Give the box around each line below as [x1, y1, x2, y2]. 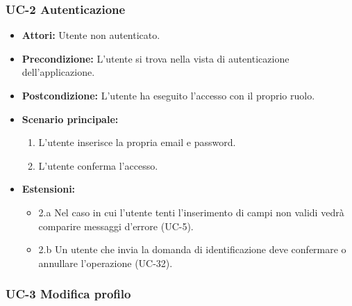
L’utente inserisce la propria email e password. [38, 135, 236, 150]
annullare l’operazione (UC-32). [38, 255, 173, 270]
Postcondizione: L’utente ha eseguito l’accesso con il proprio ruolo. [22, 88, 315, 102]
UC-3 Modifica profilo [6, 285, 131, 303]
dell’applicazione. [22, 65, 95, 79]
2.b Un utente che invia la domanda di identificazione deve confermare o [38, 242, 346, 257]
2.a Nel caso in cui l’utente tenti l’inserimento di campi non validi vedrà [38, 204, 344, 219]
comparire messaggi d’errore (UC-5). [38, 218, 194, 233]
